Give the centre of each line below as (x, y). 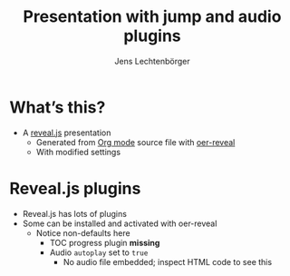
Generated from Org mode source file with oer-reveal (135, 142)
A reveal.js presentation (67, 133)
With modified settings (78, 152)
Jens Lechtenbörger (152, 61)
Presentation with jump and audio (152, 17)
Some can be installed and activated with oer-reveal (120, 223)
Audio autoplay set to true (99, 252)
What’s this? (58, 107)
